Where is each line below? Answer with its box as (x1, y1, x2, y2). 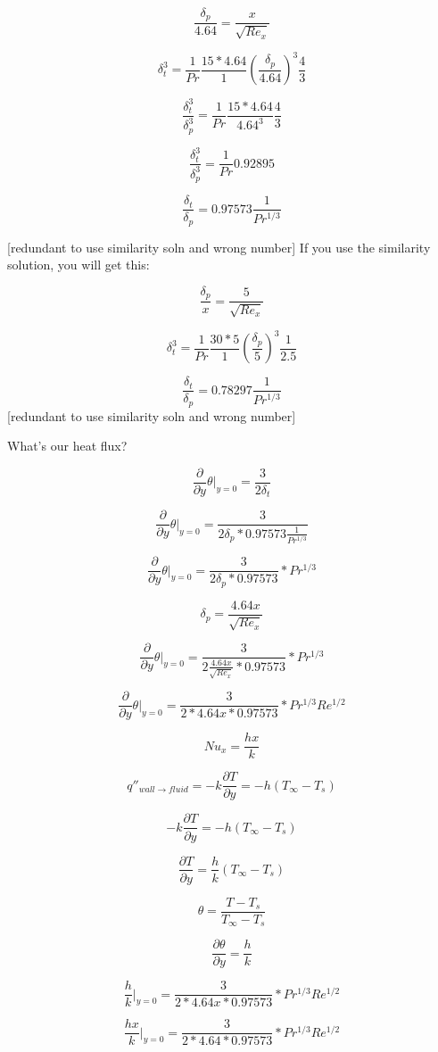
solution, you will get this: (7, 255, 150, 274)
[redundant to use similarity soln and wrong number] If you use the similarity (7, 237, 431, 256)
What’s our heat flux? (7, 436, 128, 455)
